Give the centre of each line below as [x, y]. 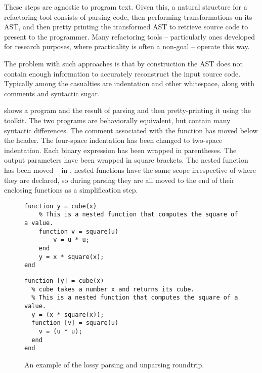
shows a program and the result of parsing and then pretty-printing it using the [127, 110]
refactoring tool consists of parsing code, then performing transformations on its [128, 16]
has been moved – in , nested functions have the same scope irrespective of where [130, 170]
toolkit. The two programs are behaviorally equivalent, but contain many [117, 120]
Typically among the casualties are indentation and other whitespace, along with [129, 83]
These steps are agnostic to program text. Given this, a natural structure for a [126, 7]
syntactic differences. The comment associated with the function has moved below [131, 130]
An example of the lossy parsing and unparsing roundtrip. [114, 364]
